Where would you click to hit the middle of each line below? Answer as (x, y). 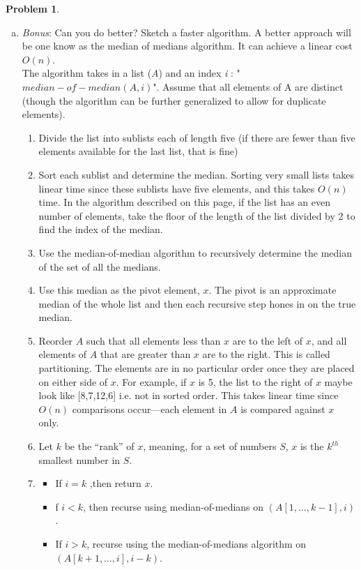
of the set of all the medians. (100, 266)
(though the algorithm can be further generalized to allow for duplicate (174, 100)
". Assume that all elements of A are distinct (248, 86)
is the (312, 446)
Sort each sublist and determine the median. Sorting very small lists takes (197, 174)
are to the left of (268, 340)
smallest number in (79, 459)
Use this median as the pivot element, (119, 290)
